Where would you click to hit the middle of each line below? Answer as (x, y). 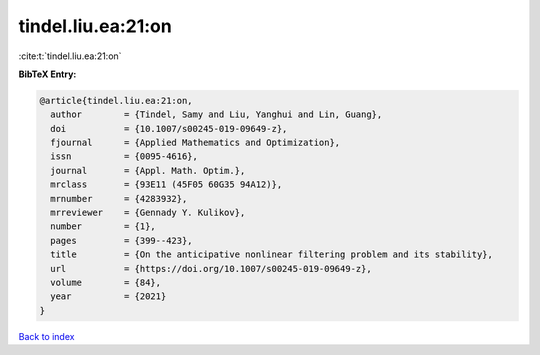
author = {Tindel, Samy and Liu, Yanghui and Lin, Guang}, (216, 114)
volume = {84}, (106, 282)
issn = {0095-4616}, (124, 156)
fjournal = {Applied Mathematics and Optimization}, (195, 143)
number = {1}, (103, 226)
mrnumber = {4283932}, (119, 198)
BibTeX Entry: (47, 74)
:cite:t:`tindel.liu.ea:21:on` (70, 56)
